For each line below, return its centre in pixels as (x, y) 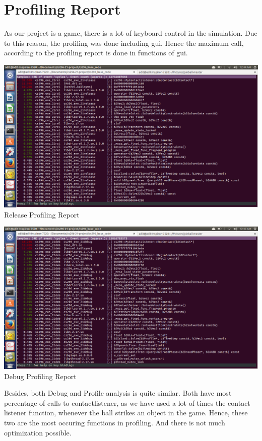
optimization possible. (38, 432)
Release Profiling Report (42, 214)
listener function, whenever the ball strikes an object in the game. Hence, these (126, 413)
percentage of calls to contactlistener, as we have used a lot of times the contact (127, 402)
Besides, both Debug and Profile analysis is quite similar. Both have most (118, 393)
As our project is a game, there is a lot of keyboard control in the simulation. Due (131, 33)
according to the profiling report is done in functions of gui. (96, 53)
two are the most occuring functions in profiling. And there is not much (115, 423)
